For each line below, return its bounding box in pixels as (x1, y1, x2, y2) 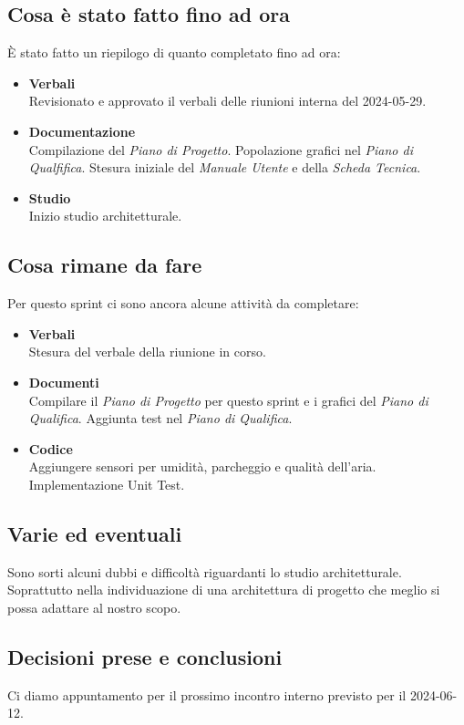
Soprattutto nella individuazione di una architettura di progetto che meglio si (7, 580, 440, 599)
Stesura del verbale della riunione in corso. (28, 342, 266, 361)
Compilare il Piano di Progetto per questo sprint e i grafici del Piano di (28, 390, 428, 409)
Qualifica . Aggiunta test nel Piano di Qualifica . (28, 409, 293, 428)
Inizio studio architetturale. (28, 206, 182, 225)
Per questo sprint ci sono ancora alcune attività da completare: (7, 294, 359, 313)
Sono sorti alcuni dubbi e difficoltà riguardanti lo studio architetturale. (7, 562, 402, 581)
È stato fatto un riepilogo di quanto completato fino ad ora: (7, 43, 341, 62)
